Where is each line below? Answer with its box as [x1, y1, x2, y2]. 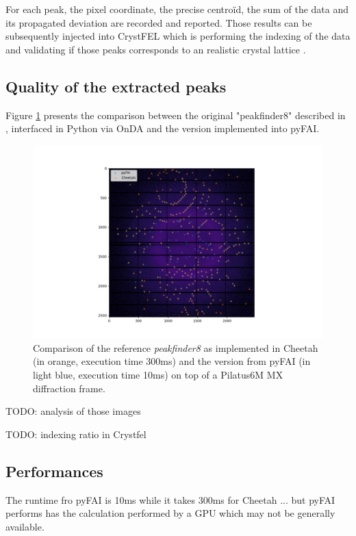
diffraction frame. [33, 381, 105, 395]
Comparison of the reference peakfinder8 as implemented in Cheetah [33, 340, 318, 355]
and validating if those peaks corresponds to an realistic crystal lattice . [5, 42, 306, 56]
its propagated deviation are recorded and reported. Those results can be [5, 15, 312, 29]
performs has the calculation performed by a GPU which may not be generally [5, 506, 335, 520]
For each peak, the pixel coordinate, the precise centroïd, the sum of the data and [5, 2, 349, 16]
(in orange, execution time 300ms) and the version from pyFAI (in [33, 354, 311, 368]
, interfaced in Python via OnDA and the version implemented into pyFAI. [5, 121, 320, 136]
